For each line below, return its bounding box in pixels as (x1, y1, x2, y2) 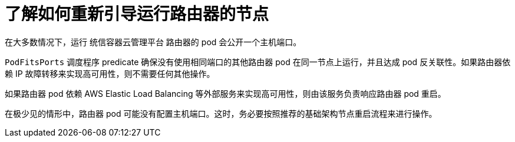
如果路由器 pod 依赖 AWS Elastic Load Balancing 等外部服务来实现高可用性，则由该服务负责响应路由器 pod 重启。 (5, 88, 446, 99)
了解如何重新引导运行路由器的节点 (5, 4, 269, 24)
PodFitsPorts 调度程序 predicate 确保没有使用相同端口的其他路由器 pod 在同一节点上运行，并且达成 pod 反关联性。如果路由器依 (5, 56, 511, 67)
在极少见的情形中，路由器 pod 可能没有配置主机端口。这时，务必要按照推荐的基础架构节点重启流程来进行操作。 (5, 108, 437, 119)
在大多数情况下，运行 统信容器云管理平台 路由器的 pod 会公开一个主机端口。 (5, 36, 302, 47)
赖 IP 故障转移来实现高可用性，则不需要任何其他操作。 (5, 68, 215, 79)
